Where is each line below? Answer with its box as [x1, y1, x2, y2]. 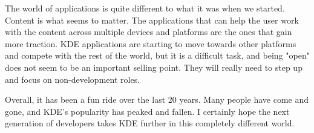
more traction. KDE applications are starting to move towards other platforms [5, 37, 296, 50]
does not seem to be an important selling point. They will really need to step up [5, 60, 303, 73]
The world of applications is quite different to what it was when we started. [5, 2, 285, 14]
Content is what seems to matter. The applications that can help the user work [5, 13, 299, 26]
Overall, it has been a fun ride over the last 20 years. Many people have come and [5, 93, 309, 106]
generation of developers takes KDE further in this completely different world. [5, 117, 295, 129]
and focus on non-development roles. [5, 73, 140, 85]
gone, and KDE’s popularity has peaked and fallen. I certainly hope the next [5, 105, 290, 117]
